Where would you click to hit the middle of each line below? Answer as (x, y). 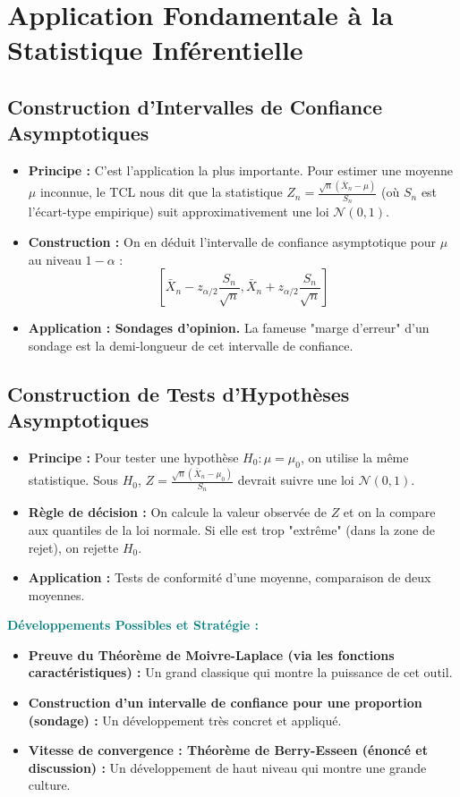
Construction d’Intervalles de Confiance (195, 106)
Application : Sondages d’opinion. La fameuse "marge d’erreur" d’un (229, 328)
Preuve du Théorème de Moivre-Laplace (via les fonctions (211, 654)
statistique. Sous (73, 480)
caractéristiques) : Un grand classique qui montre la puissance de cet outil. (240, 672)
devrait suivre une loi (296, 480)
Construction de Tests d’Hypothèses (179, 393)
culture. (49, 785)
